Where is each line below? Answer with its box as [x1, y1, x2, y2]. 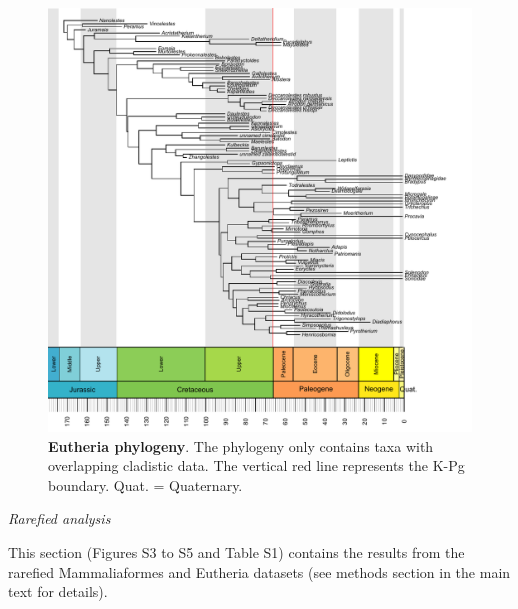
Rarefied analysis [8, 508, 111, 529]
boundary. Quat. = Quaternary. [48, 474, 243, 495]
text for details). [8, 581, 108, 602]
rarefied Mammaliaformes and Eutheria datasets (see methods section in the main [8, 561, 511, 582]
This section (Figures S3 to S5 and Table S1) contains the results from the [8, 541, 465, 562]
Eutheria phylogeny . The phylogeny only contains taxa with [48, 435, 434, 456]
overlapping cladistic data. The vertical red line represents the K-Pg [48, 455, 465, 476]
